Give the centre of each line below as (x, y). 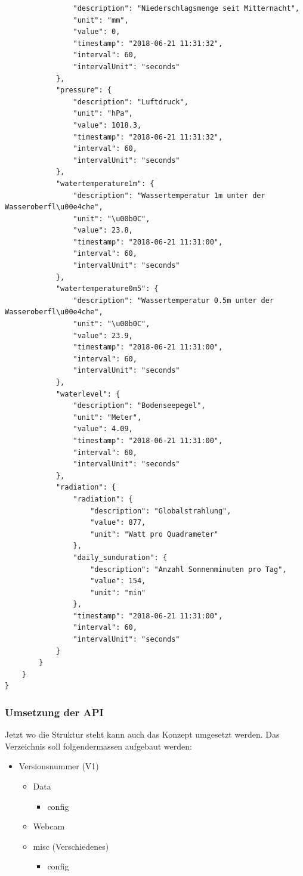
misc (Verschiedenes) (71, 846)
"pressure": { (84, 90)
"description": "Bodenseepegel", (139, 406)
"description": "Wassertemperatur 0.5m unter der (174, 300)
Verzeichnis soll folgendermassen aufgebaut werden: (98, 746)
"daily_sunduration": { (120, 557)
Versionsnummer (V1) (59, 766)
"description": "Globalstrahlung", (161, 511)
